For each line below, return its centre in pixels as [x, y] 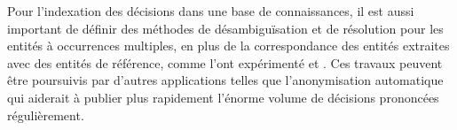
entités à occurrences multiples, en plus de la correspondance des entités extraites [228, 46]
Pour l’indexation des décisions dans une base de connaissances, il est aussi [211, 11]
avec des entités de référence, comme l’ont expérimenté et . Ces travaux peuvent [225, 62]
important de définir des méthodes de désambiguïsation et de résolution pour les [225, 28]
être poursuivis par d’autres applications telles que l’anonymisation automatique [225, 80]
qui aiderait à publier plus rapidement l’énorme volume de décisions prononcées [223, 97]
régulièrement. [46, 115]
